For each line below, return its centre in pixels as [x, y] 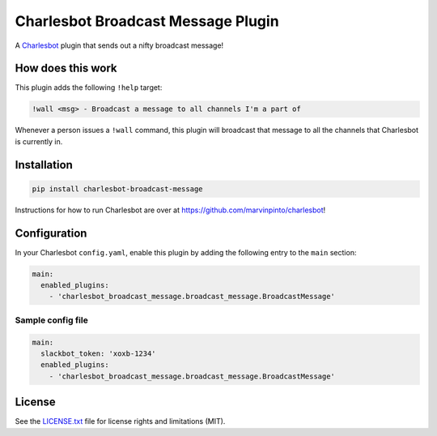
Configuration [51, 233]
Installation [44, 165]
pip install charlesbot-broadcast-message [117, 189]
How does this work [66, 68]
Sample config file [51, 320]
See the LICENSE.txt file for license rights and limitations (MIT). [120, 421]
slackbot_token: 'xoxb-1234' [99, 354]
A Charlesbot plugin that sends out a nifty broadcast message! [119, 45]
